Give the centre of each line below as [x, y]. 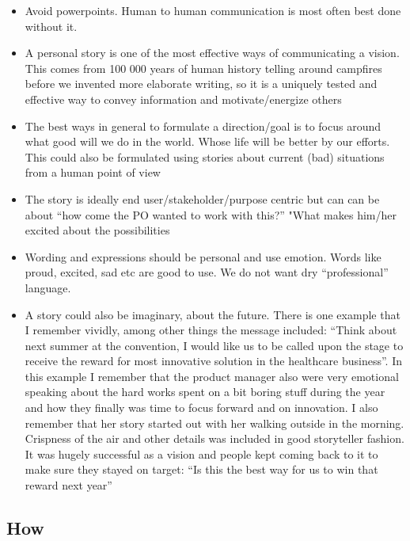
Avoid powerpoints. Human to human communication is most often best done [213, 10]
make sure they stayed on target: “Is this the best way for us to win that [201, 469]
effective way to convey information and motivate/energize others [183, 99]
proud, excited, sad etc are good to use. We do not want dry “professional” [207, 272]
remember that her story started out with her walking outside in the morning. [214, 423]
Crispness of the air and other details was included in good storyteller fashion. [214, 438]
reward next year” [68, 485]
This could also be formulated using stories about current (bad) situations [205, 156]
